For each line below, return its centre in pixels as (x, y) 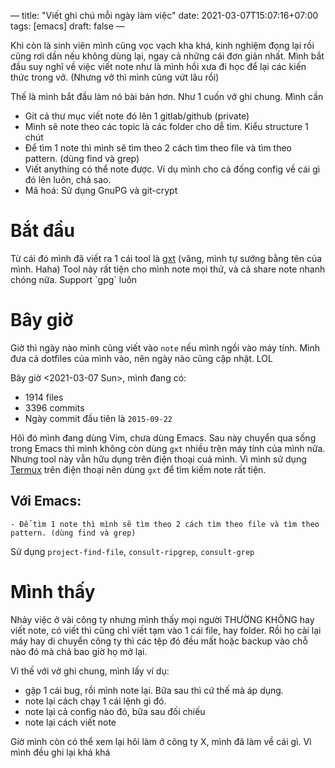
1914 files (44, 397)
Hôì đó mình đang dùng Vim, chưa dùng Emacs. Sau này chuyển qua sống (163, 437)
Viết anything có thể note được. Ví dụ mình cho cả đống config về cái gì (172, 169)
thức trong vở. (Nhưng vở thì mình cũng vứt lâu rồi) (115, 77)
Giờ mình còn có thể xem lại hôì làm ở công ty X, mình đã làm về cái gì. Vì (161, 741)
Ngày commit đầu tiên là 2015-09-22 (98, 418)
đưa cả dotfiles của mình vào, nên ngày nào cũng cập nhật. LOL (141, 358)
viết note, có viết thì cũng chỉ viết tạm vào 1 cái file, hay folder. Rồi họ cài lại (166, 630)
